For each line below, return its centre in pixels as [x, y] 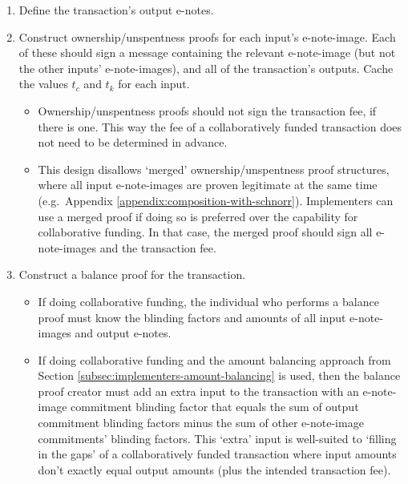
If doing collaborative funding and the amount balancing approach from [214, 359]
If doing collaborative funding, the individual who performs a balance [208, 301]
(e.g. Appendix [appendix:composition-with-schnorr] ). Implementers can [216, 200]
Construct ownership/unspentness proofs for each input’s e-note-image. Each [207, 36]
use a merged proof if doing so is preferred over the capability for [198, 216]
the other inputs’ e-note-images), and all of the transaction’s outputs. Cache [206, 68]
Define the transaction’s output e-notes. [116, 10]
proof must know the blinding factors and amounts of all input [192, 317]
